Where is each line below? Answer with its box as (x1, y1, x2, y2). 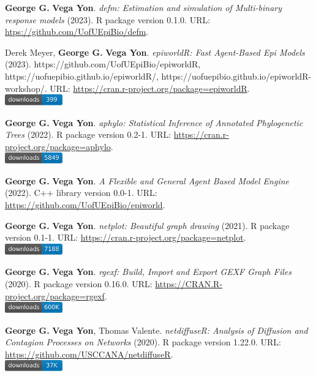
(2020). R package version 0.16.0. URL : (5, 277, 152, 290)
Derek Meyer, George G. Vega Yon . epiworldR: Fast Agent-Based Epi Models (5, 45, 305, 58)
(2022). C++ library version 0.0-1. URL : (5, 186, 157, 199)
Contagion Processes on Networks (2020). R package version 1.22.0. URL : (5, 336, 281, 348)
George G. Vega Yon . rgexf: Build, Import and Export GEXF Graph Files (5, 265, 292, 278)
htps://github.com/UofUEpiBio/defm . (5, 25, 149, 38)
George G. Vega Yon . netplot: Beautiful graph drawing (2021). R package (5, 219, 290, 231)
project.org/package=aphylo (5, 140, 111, 152)
